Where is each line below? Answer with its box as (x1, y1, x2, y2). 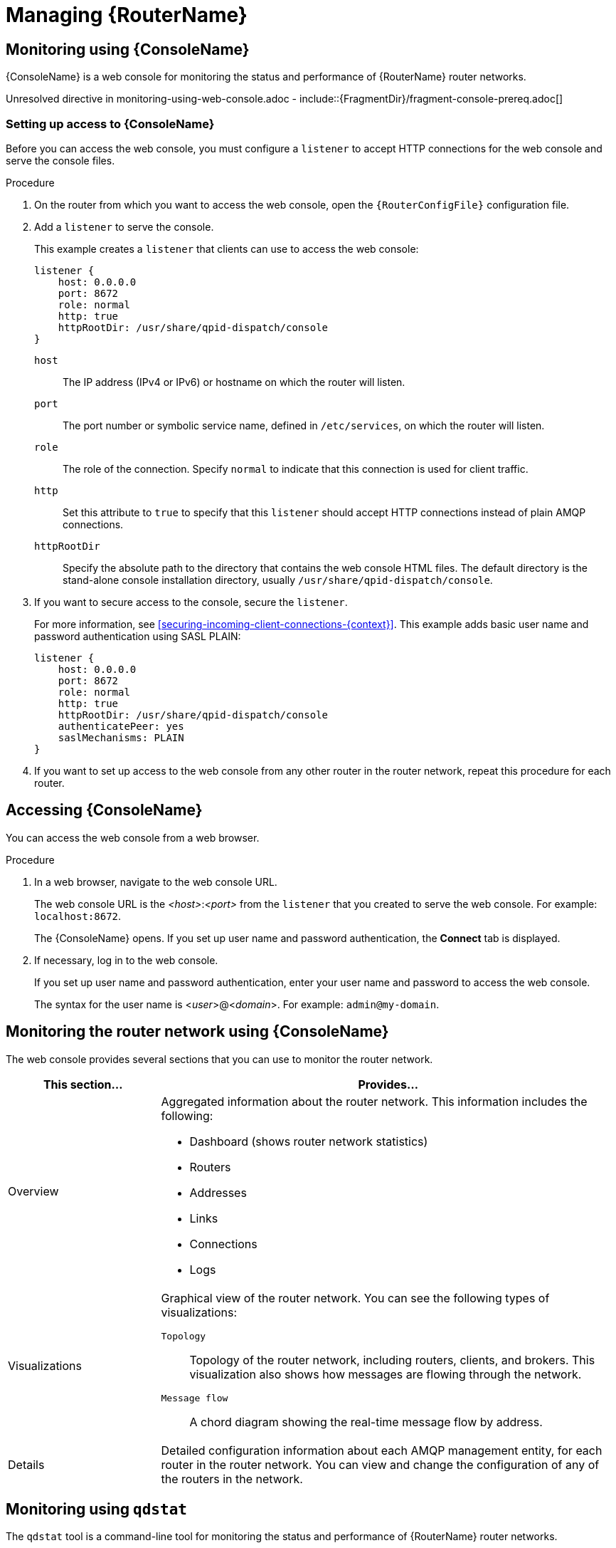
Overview (8, 1183, 59, 1198)
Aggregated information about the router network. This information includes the (161, 1094, 588, 1109)
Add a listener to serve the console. (34, 220, 214, 233)
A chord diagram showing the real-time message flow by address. (189, 1414, 543, 1429)
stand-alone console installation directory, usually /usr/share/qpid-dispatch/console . (63, 573, 493, 586)
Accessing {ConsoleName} (6, 801, 203, 820)
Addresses (189, 1185, 247, 1200)
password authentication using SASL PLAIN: (34, 629, 241, 642)
